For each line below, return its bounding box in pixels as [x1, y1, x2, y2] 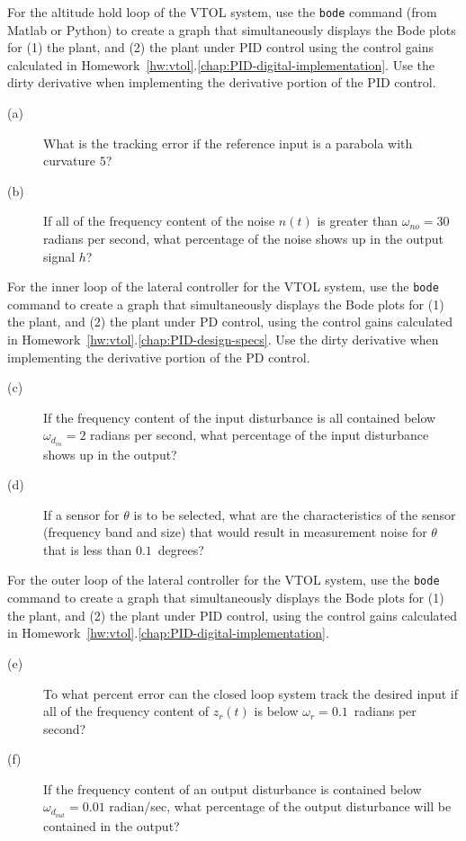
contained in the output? [43, 816, 180, 835]
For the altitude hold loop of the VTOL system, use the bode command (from [7, 3, 437, 21]
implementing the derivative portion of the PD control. [7, 347, 310, 366]
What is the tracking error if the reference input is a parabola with [43, 133, 413, 152]
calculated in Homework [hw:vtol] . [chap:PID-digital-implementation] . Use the [7, 55, 435, 74]
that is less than [43, 540, 132, 559]
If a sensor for [43, 505, 120, 523]
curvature [43, 151, 96, 170]
